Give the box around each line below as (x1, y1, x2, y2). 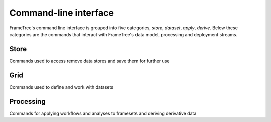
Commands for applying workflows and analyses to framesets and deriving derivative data (9, 110, 197, 116)
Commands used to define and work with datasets (9, 84, 114, 90)
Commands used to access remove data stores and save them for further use (9, 58, 170, 64)
